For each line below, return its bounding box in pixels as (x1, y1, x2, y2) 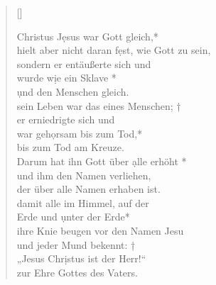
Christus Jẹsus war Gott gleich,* (16, 28, 158, 43)
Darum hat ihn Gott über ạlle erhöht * (16, 153, 187, 168)
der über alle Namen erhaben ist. (16, 181, 161, 196)
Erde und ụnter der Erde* (16, 209, 130, 224)
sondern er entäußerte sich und (16, 56, 151, 71)
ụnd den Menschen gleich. (16, 84, 129, 99)
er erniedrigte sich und (16, 112, 115, 127)
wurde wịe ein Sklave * (16, 70, 117, 85)
